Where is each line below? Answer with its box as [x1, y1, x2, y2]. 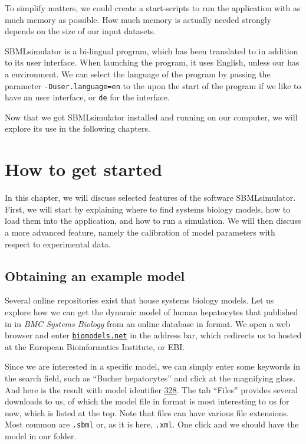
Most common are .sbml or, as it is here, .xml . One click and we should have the [5, 418, 299, 430]
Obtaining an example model [5, 266, 185, 285]
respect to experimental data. [5, 237, 111, 250]
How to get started [5, 157, 163, 181]
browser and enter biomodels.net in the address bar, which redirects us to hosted [5, 329, 302, 341]
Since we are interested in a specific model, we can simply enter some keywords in [5, 360, 300, 373]
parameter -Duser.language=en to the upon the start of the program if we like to [5, 79, 301, 92]
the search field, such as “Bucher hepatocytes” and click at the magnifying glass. [5, 371, 296, 384]
